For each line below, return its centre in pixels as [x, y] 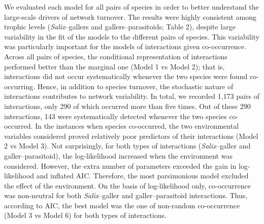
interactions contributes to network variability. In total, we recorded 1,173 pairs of [132, 96]
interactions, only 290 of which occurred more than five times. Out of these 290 [127, 106]
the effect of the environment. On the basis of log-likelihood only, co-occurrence [127, 185]
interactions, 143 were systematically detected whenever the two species [115, 116]
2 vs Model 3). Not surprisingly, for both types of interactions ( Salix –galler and [127, 146]
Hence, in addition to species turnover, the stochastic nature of [135, 86]
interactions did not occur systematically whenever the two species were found [126, 76]
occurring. [20, 86]
